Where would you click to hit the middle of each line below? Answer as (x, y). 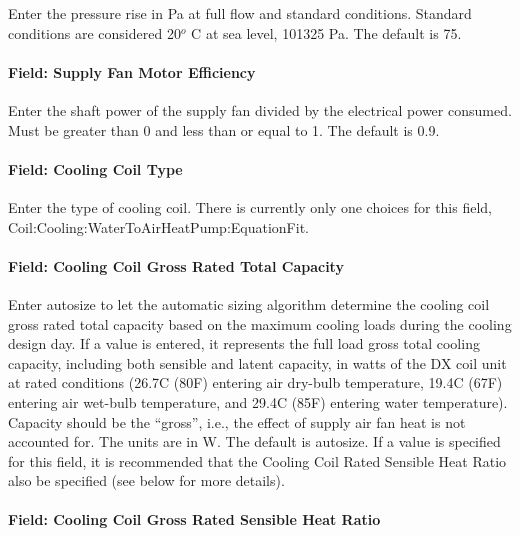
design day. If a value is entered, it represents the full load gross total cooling (244, 343)
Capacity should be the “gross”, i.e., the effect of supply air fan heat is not (237, 421)
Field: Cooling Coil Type (95, 168)
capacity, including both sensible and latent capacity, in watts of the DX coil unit (257, 362)
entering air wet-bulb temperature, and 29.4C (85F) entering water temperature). (258, 401)
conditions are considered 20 (94, 32)
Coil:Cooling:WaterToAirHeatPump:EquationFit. (158, 226)
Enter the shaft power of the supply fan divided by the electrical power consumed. (260, 109)
